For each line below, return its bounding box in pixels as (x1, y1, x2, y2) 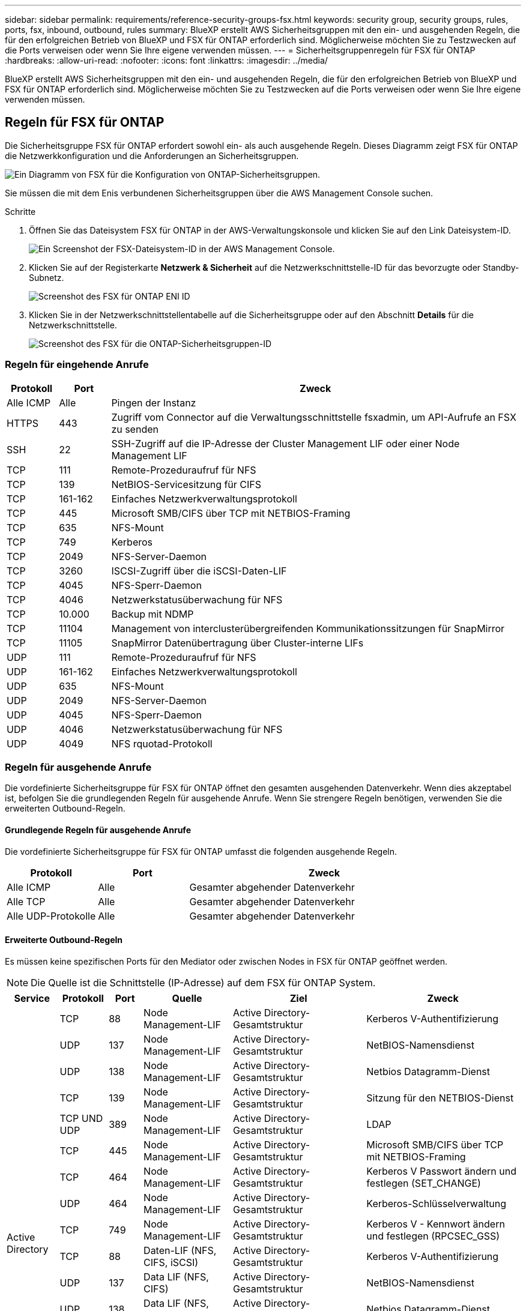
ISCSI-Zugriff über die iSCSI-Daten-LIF (111, 564, 287, 577)
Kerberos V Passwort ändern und (366, 1165, 516, 1177)
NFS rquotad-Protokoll (111, 737, 213, 750)
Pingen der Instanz (111, 396, 196, 409)
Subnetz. (29, 272, 64, 283)
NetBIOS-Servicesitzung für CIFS (111, 478, 262, 490)
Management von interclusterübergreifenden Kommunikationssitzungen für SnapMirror (111, 622, 505, 634)
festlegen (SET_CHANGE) (366, 1177, 481, 1189)
